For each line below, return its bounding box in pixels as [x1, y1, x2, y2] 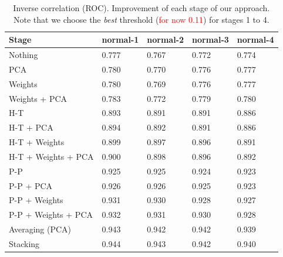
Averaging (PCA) [9, 223, 72, 235]
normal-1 [102, 33, 139, 46]
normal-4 [237, 33, 274, 46]
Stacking [9, 238, 40, 249]
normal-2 [147, 33, 184, 46]
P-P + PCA [9, 179, 53, 191]
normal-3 [192, 33, 229, 46]
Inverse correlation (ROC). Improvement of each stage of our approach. [13, 2, 270, 13]
